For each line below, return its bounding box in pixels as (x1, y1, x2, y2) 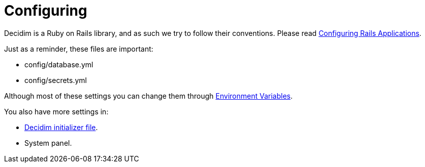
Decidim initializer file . (24, 122, 98, 132)
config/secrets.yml (24, 75, 87, 85)
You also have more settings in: (4, 107, 109, 116)
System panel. (24, 138, 72, 147)
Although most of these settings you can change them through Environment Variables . (4, 91, 293, 100)
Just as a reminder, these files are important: (4, 44, 153, 53)
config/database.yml (24, 60, 93, 69)
